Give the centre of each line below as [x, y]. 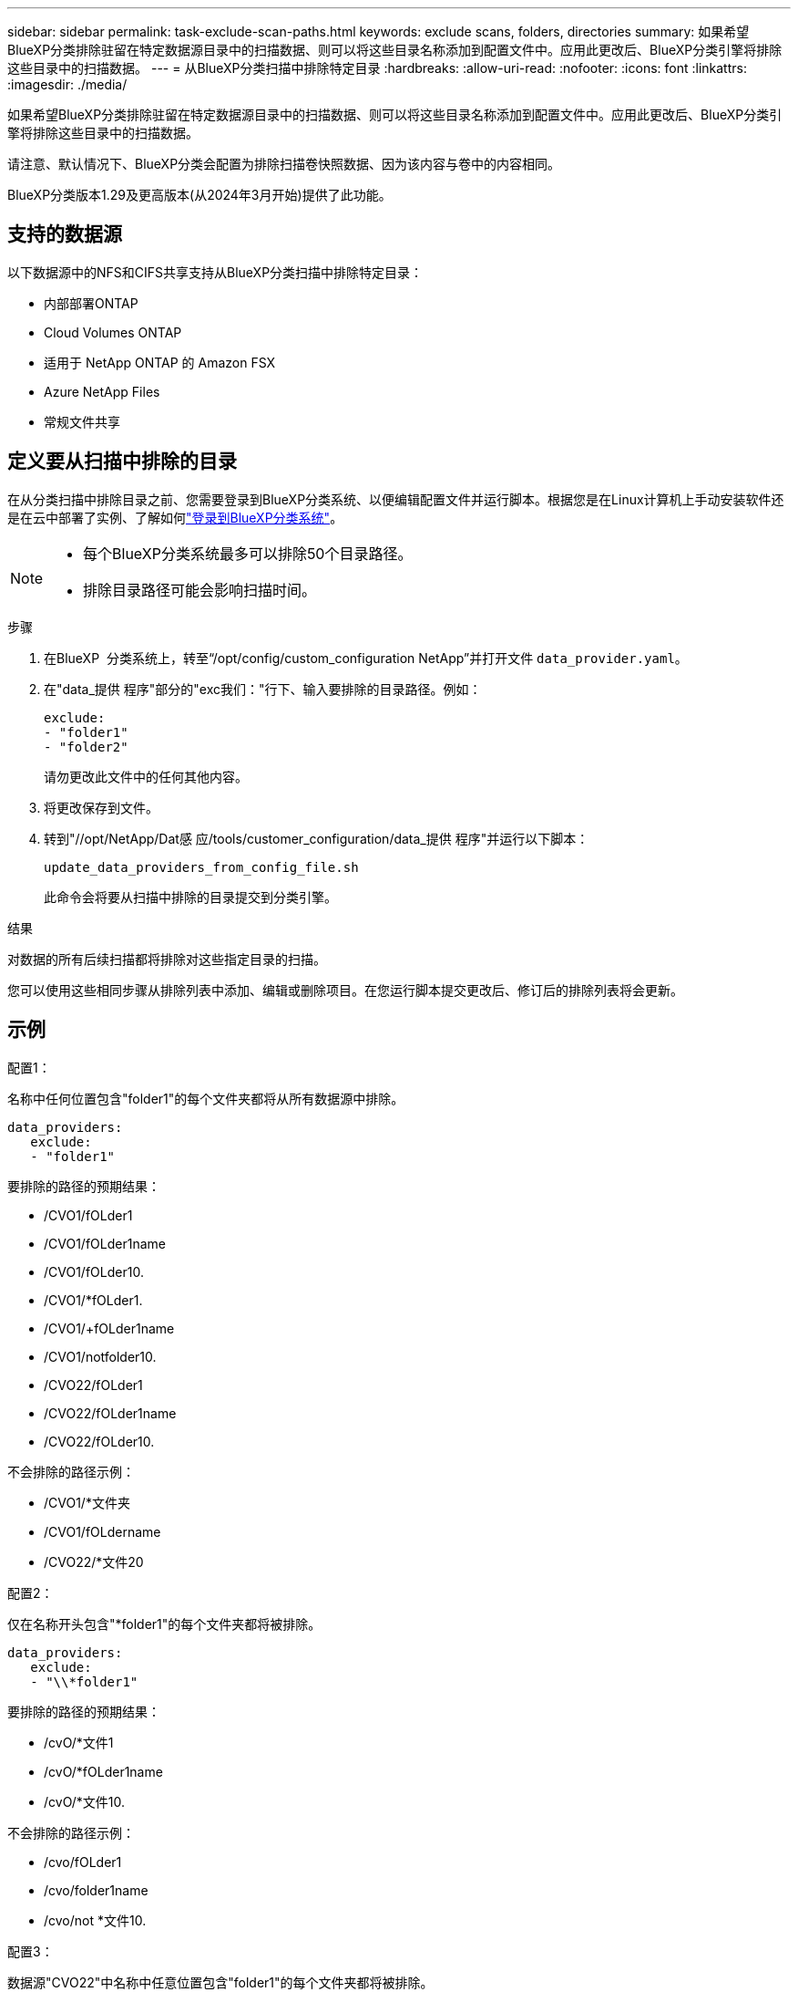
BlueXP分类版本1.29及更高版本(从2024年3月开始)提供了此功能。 [199, 195]
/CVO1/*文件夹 [87, 1502]
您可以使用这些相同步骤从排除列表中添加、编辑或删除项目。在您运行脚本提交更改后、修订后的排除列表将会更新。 [345, 990]
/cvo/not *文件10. [95, 1920]
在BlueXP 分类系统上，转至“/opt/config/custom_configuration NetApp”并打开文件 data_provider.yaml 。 [366, 658]
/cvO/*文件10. [85, 1801]
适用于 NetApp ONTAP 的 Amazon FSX [160, 362]
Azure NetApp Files [102, 391]
